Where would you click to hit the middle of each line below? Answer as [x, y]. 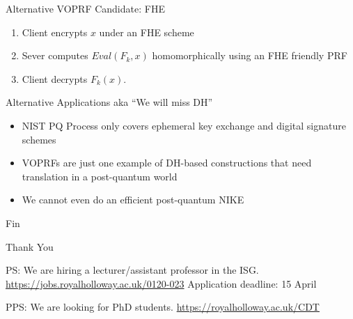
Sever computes [55, 55]
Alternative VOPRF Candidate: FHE [85, 8]
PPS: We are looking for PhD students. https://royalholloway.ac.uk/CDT [163, 307]
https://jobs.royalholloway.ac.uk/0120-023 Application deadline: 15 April [161, 283]
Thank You [30, 246]
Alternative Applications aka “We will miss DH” [109, 102]
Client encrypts [55, 32]
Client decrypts [55, 78]
